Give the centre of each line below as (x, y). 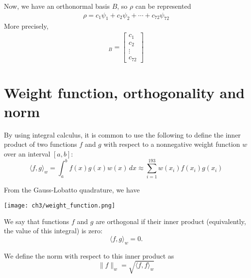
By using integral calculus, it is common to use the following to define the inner (122, 134)
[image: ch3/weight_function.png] (60, 206)
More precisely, (26, 26)
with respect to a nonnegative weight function (172, 144)
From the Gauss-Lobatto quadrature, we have (72, 190)
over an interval (27, 154)
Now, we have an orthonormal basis (57, 6)
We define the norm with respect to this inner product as (89, 255)
